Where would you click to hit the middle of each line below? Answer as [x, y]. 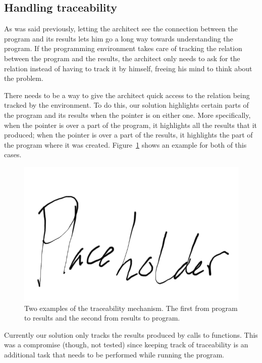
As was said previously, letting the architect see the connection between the [121, 29]
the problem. [24, 78]
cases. [13, 154]
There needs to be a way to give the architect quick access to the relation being [127, 95]
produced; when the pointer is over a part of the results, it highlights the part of [128, 135]
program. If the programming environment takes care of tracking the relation [123, 48]
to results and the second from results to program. [102, 318]
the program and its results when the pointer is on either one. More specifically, [127, 115]
